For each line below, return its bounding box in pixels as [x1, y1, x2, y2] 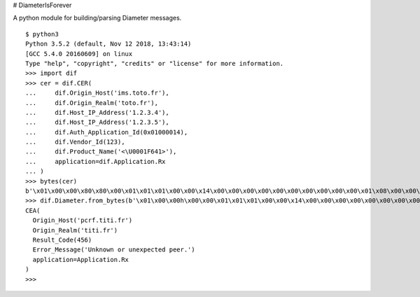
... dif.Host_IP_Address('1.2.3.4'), [25, 109, 169, 116]
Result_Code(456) [32, 235, 92, 244]
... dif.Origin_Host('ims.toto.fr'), [25, 89, 169, 97]
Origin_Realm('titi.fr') [32, 226, 118, 234]
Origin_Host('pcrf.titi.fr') [32, 216, 133, 224]
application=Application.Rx [32, 256, 129, 263]
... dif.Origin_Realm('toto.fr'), [25, 99, 159, 106]
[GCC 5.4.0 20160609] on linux [25, 50, 133, 57]
